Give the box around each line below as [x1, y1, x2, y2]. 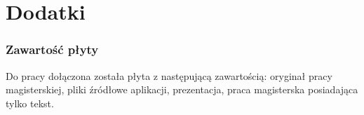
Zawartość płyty [6, 41, 99, 58]
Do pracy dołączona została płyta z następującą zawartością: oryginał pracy [6, 68, 332, 83]
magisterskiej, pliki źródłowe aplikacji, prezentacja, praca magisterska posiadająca [6, 82, 358, 97]
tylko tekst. [6, 95, 54, 110]
